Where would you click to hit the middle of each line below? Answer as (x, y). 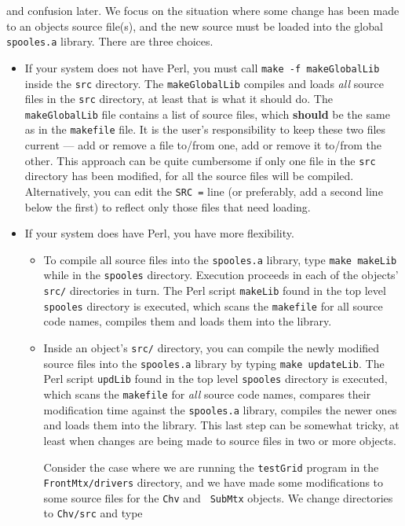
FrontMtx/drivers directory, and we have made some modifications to (213, 482)
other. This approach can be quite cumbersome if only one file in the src (200, 160)
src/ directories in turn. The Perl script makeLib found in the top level (215, 291)
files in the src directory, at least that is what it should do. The (179, 99)
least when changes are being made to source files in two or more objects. (220, 440)
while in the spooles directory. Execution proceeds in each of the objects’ (221, 275)
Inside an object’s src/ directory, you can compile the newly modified (212, 348)
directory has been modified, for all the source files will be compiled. (189, 176)
